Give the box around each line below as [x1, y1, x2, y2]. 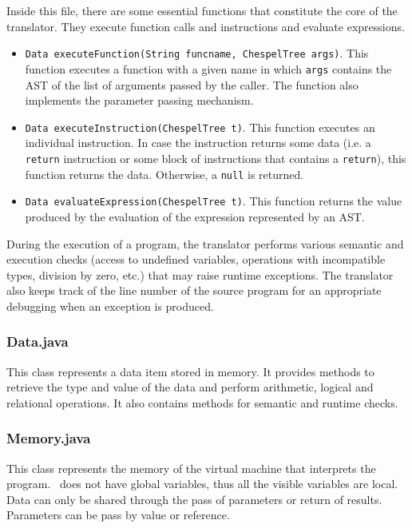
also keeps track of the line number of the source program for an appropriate [6, 282, 382, 299]
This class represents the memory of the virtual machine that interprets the [6, 459, 376, 476]
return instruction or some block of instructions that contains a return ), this [25, 149, 406, 166]
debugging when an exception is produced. [6, 297, 214, 314]
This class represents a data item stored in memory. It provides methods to [6, 363, 374, 379]
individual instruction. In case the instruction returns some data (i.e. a [25, 134, 371, 151]
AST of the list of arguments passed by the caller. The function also [25, 76, 359, 93]
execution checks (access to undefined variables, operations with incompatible [6, 251, 386, 268]
